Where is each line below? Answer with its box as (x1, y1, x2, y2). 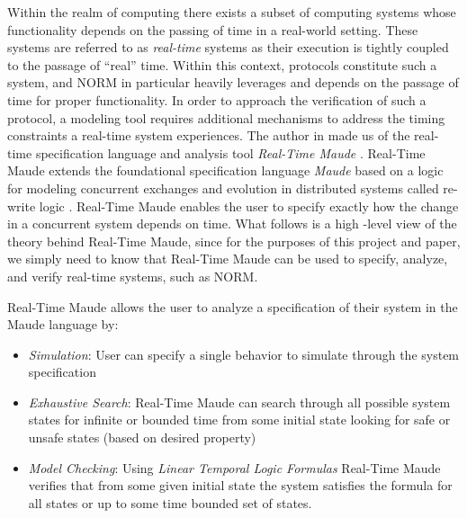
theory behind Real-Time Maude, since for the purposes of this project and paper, (7, 231, 461, 250)
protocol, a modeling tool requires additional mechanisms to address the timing (7, 108, 445, 127)
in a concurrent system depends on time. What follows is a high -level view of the (7, 214, 457, 233)
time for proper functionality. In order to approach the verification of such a (7, 90, 427, 109)
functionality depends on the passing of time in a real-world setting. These (7, 20, 418, 39)
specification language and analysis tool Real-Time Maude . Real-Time (35, 143, 426, 162)
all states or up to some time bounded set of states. (28, 493, 312, 512)
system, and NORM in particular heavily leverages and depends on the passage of (7, 73, 459, 92)
